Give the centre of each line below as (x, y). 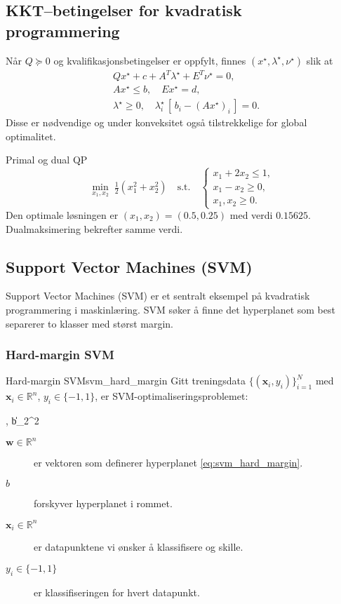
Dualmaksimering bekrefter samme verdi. (94, 228)
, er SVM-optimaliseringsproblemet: (172, 396)
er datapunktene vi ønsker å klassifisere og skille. (139, 547)
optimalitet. (31, 136)
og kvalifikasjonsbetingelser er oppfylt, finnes (150, 60)
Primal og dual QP (47, 160)
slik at (320, 60)
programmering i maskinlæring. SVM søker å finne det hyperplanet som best (170, 309)
